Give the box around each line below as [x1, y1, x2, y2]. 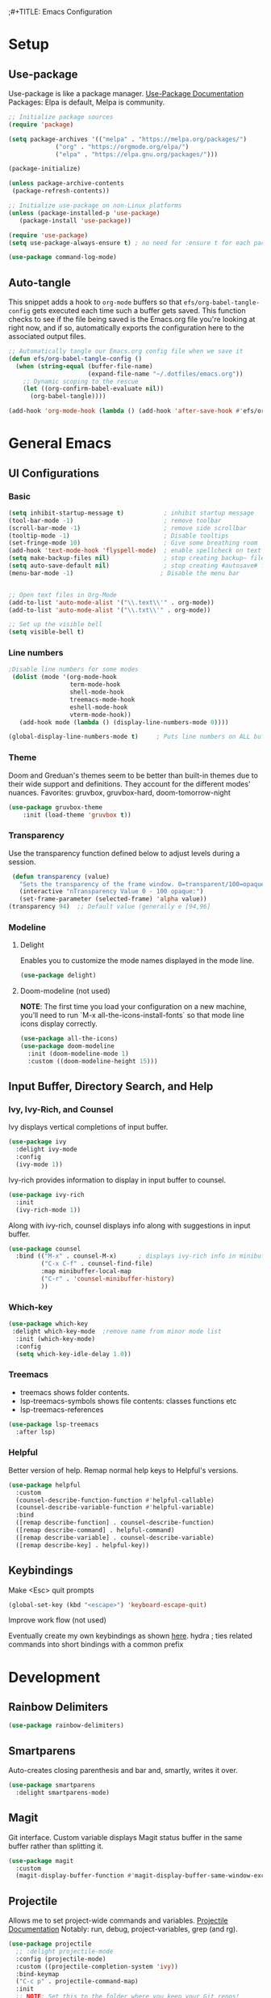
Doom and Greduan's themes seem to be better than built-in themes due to [8, 770, 258, 780]
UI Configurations [8, 466, 99, 480]
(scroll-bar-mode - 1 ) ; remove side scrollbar [8, 524, 248, 532]
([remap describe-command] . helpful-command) [15, 1526, 175, 1534]
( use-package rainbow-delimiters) [8, 1721, 125, 1730]
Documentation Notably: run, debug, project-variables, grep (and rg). [8, 1924, 238, 1934]
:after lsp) [15, 1427, 56, 1436]
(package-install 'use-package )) [19, 216, 131, 225]
